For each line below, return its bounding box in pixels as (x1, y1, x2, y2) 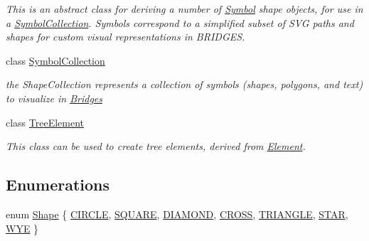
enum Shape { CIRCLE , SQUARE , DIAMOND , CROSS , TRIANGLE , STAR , (6, 206, 348, 221)
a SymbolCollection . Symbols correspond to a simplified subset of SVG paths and (6, 15, 354, 30)
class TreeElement (6, 114, 85, 129)
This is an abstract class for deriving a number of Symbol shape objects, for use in (6, 1, 363, 16)
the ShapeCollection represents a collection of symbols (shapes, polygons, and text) (6, 77, 363, 92)
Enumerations (6, 173, 110, 196)
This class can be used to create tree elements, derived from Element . (6, 139, 306, 154)
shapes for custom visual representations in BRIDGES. (6, 29, 245, 44)
